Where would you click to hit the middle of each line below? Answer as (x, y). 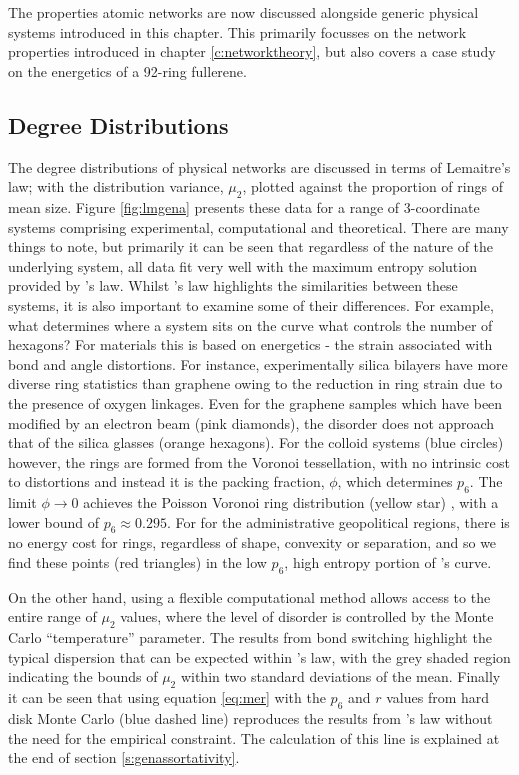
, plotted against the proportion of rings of (372, 186)
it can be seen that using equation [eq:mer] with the (167, 697)
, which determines (395, 481)
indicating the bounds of (83, 676)
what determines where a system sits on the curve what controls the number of (250, 324)
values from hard (438, 697)
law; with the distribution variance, (116, 186)
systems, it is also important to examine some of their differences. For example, (251, 304)
